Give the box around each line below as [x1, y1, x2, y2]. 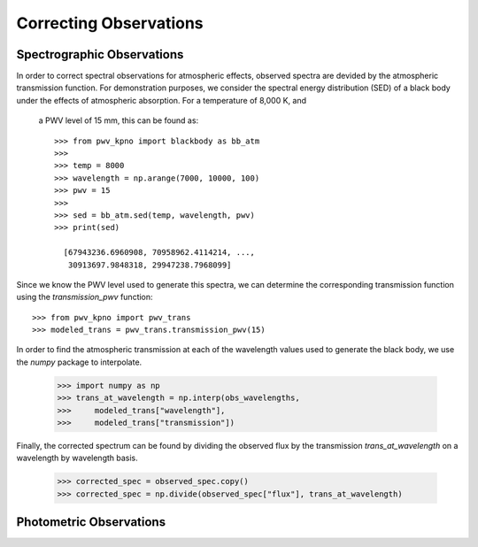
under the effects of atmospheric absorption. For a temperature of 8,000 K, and [16, 95, 307, 105]
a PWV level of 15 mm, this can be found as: [38, 115, 199, 126]
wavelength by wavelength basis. [16, 452, 139, 464]
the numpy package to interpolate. [16, 357, 143, 367]
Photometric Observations [16, 514, 166, 530]
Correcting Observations [16, 13, 204, 33]
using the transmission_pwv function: [16, 292, 154, 303]
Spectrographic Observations [16, 47, 184, 62]
